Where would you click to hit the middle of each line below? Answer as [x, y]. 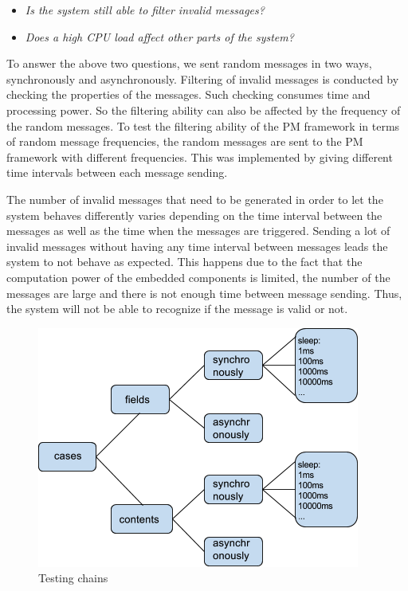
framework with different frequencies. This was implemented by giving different [200, 157]
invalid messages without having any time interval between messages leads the [197, 246]
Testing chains [73, 578]
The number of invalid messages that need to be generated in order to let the [195, 199]
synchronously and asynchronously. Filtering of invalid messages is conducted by [203, 78]
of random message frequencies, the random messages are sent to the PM [185, 141]
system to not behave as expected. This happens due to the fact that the [184, 262]
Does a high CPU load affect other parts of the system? [159, 36]
